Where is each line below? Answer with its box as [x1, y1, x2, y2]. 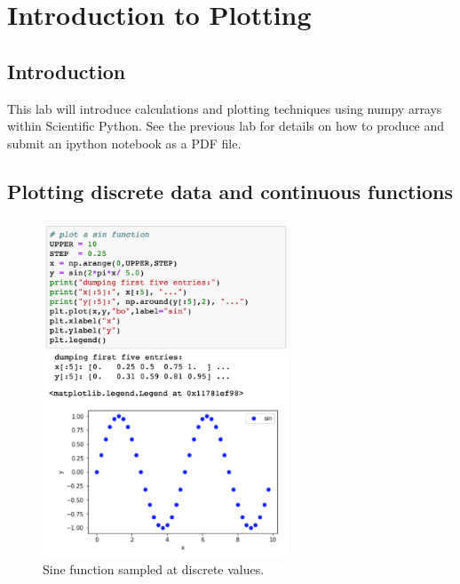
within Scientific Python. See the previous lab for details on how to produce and [7, 116, 445, 135]
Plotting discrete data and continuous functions [7, 177, 454, 204]
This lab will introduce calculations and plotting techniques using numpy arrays [7, 99, 442, 117]
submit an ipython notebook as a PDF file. [7, 133, 242, 152]
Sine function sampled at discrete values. [43, 560, 265, 579]
